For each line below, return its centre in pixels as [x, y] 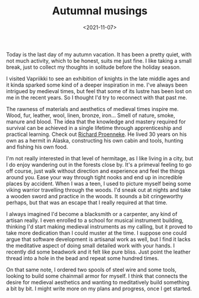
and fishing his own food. [37, 147]
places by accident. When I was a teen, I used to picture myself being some [99, 183]
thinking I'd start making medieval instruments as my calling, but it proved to [99, 226]
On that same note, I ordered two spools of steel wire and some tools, [91, 270]
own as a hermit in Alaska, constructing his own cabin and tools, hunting [95, 140]
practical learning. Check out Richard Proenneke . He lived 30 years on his [97, 134]
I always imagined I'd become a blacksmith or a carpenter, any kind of [92, 214]
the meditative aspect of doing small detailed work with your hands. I [91, 245]
